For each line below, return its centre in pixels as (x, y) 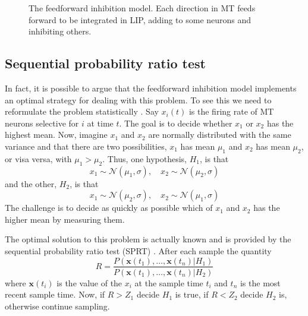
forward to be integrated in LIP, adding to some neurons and (140, 19)
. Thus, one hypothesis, (145, 158)
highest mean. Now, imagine (56, 135)
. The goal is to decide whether (176, 123)
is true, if (192, 294)
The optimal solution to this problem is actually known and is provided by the (148, 239)
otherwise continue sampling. (57, 306)
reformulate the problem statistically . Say (82, 111)
